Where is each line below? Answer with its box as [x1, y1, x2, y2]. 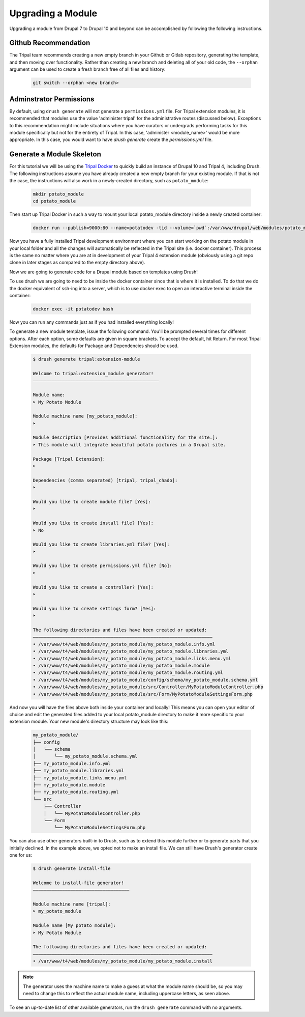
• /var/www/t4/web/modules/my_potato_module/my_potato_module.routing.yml [33, 670, 224, 675]
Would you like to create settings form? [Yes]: [33, 606, 157, 611]
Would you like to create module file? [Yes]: [33, 499, 151, 504]
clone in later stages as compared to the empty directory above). [9, 260, 145, 266]
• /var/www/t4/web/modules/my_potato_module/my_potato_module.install [33, 958, 213, 964]
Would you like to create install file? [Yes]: [33, 520, 154, 526]
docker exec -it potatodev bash [33, 306, 114, 312]
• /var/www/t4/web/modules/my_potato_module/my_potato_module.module [33, 662, 210, 668]
